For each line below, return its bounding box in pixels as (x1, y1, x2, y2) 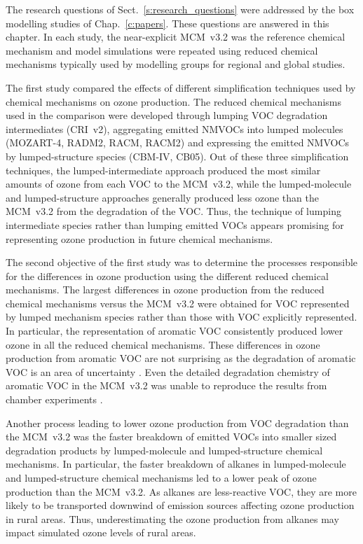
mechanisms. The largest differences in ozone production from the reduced (6, 282, 324, 297)
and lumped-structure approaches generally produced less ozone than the (6, 190, 319, 204)
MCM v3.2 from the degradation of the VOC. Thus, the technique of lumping (6, 204, 341, 218)
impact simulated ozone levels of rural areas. (6, 525, 196, 540)
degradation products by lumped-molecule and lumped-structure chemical (6, 442, 323, 457)
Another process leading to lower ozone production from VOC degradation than (6, 415, 349, 430)
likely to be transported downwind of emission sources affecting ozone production (6, 498, 355, 512)
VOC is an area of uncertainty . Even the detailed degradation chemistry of (6, 364, 330, 379)
